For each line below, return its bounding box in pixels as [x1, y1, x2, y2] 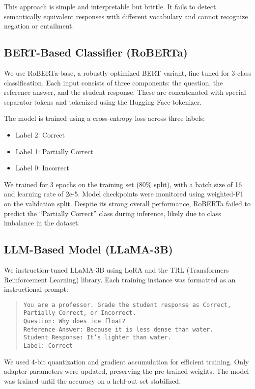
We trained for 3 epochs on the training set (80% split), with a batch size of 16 [4, 179, 242, 189]
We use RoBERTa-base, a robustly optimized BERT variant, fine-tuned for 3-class [4, 67, 252, 78]
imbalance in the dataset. [4, 218, 80, 228]
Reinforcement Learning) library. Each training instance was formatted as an [4, 274, 236, 284]
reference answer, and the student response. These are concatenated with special [4, 87, 246, 97]
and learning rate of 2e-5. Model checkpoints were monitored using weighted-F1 [4, 189, 244, 199]
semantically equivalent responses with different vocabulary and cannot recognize [4, 11, 248, 21]
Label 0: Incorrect [15, 163, 69, 173]
